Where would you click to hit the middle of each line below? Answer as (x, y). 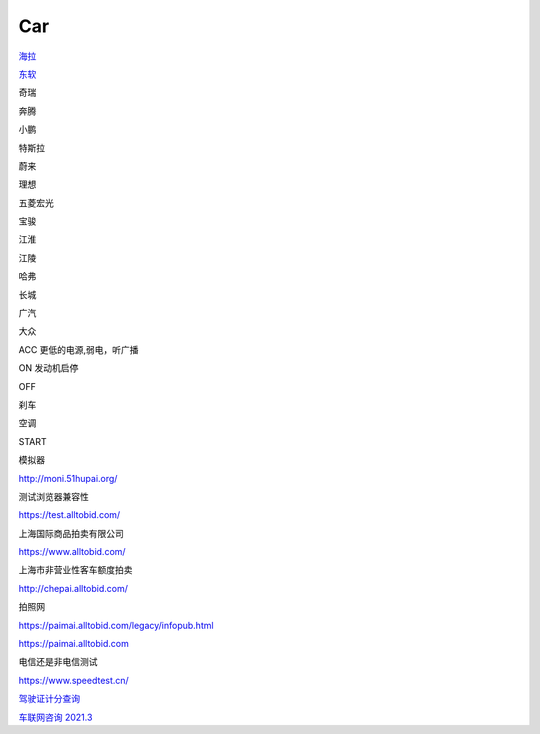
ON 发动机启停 (48, 368)
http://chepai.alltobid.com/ (73, 588)
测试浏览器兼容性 (53, 496)
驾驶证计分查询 (49, 699)
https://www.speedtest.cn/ (73, 680)
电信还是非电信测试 (58, 662)
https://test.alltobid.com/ (69, 515)
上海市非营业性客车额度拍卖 (75, 570)
